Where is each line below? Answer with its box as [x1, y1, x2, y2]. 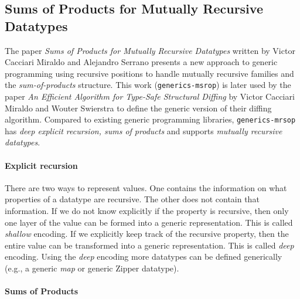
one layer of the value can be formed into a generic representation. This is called [5, 216, 293, 228]
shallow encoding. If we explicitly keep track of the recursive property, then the [5, 227, 289, 240]
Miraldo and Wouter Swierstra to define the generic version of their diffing [5, 101, 272, 114]
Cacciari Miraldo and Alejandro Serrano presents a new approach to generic [5, 56, 278, 68]
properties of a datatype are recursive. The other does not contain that [5, 193, 260, 205]
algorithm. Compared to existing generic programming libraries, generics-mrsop [5, 113, 296, 125]
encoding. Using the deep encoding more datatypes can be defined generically [5, 250, 282, 263]
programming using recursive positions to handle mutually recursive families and [5, 67, 294, 79]
